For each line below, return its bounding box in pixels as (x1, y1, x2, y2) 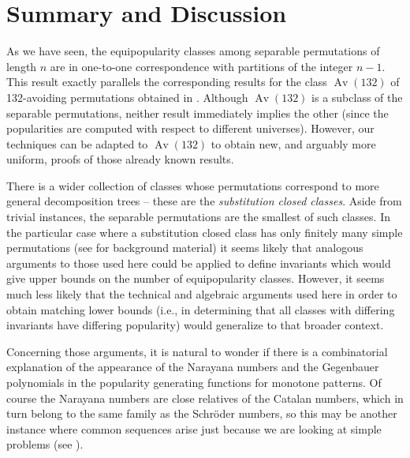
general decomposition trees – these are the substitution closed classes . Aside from (6, 193, 402, 209)
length (6, 58, 37, 74)
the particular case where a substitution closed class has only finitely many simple (6, 223, 403, 240)
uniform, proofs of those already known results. (6, 151, 234, 167)
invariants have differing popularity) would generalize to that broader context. (6, 317, 384, 333)
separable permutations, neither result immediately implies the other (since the (6, 104, 389, 121)
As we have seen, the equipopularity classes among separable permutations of (6, 43, 380, 59)
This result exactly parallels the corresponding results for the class (6, 73, 327, 90)
